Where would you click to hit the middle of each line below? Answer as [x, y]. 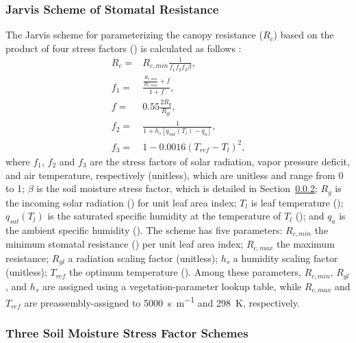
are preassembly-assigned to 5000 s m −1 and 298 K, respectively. [162, 301]
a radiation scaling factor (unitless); [143, 258]
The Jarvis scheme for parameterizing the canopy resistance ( [134, 35]
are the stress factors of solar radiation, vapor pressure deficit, [220, 161]
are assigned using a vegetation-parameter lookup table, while [172, 286]
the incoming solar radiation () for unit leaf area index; [121, 202]
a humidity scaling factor [285, 258]
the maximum [306, 244]
